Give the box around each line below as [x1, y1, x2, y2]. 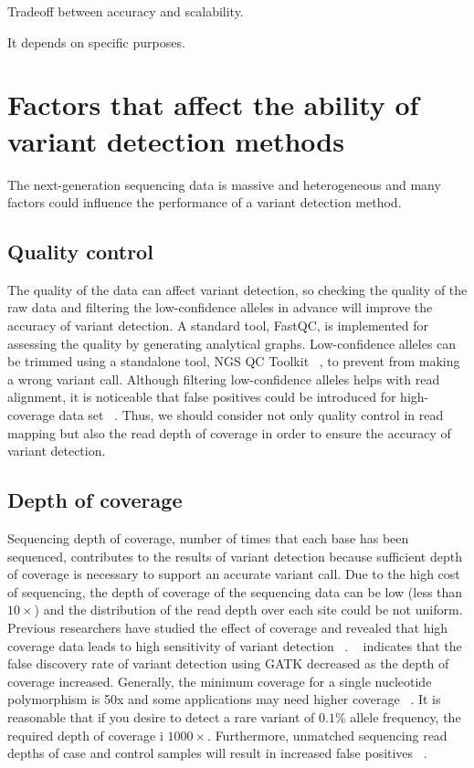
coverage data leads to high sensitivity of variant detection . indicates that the [7, 636, 462, 655]
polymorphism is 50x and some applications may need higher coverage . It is [7, 689, 441, 709]
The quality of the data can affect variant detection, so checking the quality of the [7, 279, 468, 299]
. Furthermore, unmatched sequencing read [207, 725, 448, 744]
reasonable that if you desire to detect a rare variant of [7, 707, 315, 726]
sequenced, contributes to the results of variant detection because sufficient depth [7, 546, 462, 565]
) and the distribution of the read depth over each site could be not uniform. [34, 600, 463, 619]
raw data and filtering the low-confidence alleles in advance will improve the [7, 298, 433, 317]
